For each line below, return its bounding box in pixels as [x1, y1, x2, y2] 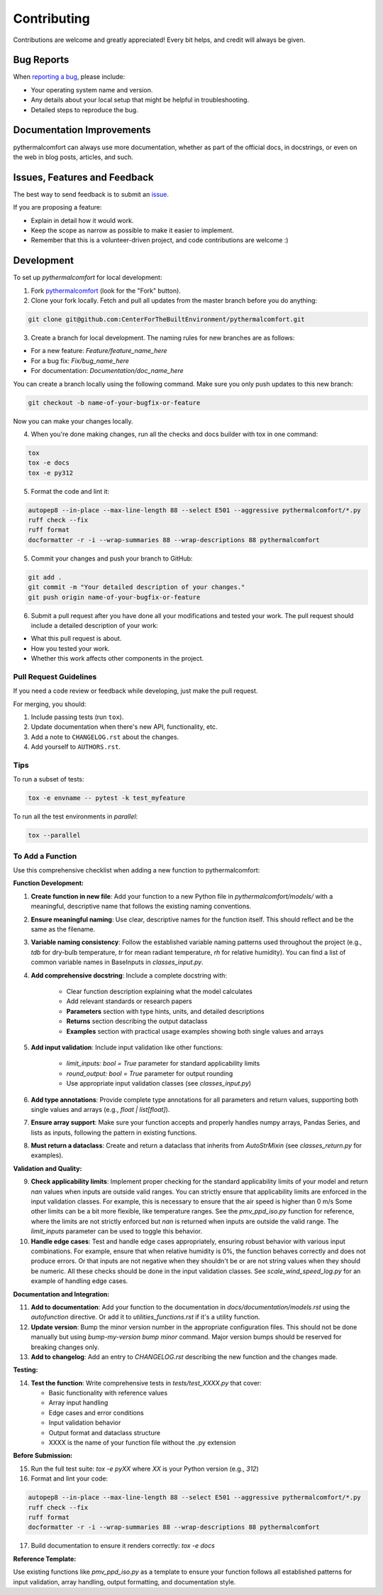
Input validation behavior [48, 1418, 121, 1427]
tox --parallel [28, 831, 81, 840]
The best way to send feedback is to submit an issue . [13, 190, 170, 198]
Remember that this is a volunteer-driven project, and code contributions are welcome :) [30, 236, 289, 244]
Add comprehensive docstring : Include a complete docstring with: [30, 970, 227, 980]
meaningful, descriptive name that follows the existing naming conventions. [30, 902, 252, 911]
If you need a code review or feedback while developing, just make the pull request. [13, 686, 258, 696]
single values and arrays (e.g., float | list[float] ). [30, 1105, 170, 1113]
